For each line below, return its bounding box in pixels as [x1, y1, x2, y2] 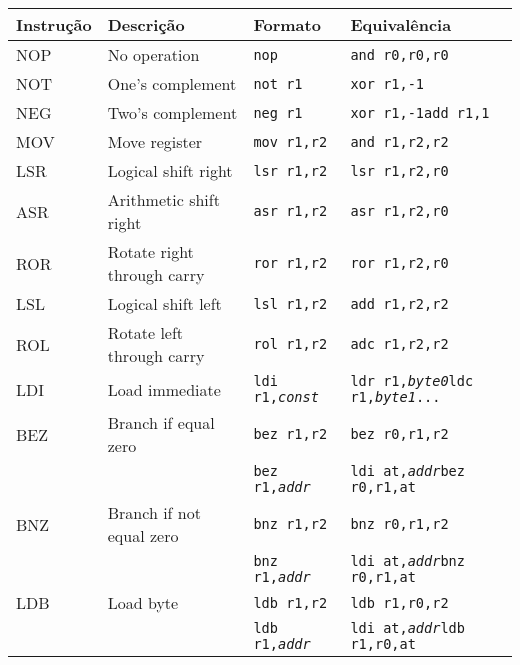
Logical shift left [107, 292, 222, 315]
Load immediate [107, 377, 221, 401]
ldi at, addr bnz [350, 553, 465, 569]
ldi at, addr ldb [350, 620, 465, 636]
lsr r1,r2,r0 [350, 162, 449, 179]
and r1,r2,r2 [350, 133, 449, 150]
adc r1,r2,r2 [350, 336, 449, 352]
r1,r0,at [350, 636, 416, 652]
